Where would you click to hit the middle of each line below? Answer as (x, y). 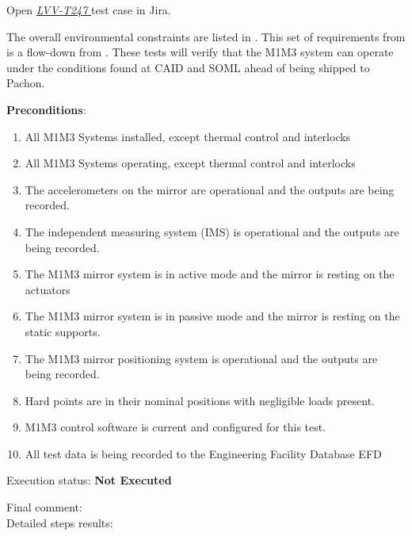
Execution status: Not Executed (89, 480)
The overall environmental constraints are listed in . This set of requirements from (206, 36)
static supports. (63, 331)
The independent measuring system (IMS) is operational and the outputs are (212, 231)
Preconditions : (46, 109)
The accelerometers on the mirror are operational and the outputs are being (210, 189)
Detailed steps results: (60, 522)
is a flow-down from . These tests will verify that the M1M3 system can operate (200, 52)
